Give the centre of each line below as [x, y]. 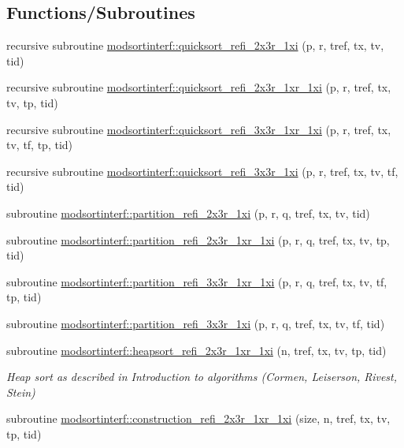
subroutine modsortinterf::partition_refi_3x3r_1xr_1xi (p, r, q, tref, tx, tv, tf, [197, 281]
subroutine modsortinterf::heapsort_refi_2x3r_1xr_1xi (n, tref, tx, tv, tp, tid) [196, 350]
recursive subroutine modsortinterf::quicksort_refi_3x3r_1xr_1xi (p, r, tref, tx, [199, 129]
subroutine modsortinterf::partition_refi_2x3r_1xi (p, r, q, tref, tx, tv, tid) [188, 213]
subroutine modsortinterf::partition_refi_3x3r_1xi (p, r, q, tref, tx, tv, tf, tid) [196, 323]
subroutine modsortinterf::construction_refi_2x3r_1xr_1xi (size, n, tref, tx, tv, [198, 418]
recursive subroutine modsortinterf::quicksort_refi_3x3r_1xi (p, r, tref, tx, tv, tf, [202, 171]
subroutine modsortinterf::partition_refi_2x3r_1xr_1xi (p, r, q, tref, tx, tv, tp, [198, 239]
